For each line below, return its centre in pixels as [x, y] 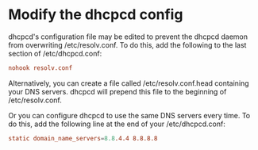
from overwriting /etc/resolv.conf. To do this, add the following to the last [127, 44]
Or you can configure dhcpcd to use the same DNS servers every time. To [129, 115]
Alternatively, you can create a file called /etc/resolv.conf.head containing [129, 83]
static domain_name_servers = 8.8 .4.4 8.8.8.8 [83, 138]
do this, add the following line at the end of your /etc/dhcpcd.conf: [117, 124]
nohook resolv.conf [40, 68]
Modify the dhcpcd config [96, 15]
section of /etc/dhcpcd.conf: [55, 53]
